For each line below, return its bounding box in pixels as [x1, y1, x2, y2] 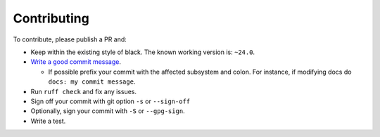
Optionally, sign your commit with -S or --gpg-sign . [30, 107, 186, 115]
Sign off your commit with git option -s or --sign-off [30, 97, 191, 105]
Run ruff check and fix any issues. [30, 87, 137, 96]
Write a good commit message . [30, 58, 122, 66]
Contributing [13, 11, 89, 26]
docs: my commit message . [48, 77, 136, 86]
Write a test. [30, 117, 66, 125]
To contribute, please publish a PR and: [13, 35, 127, 44]
